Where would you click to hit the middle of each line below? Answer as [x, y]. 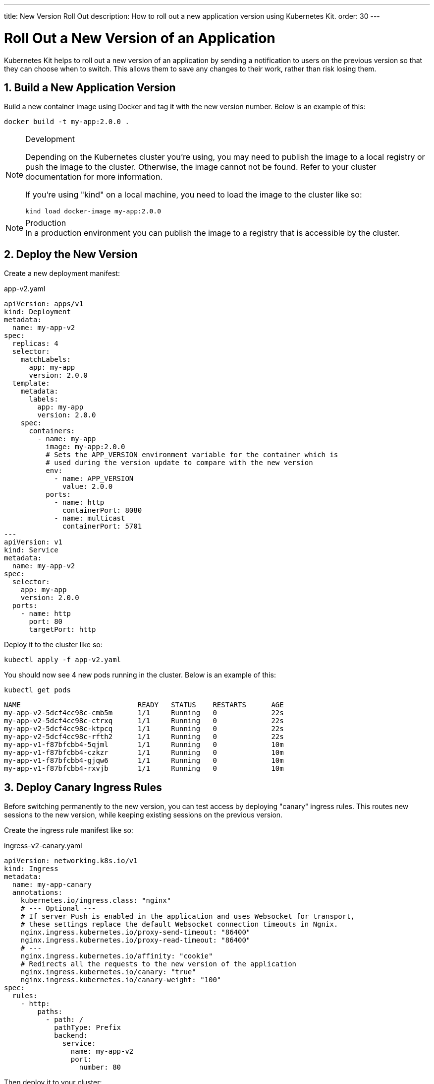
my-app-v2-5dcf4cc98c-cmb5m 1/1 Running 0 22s [144, 713]
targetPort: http [62, 630]
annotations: [37, 893]
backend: [71, 1036]
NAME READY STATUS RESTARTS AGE [144, 705]
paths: [50, 1012]
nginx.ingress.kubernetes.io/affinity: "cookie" [117, 956]
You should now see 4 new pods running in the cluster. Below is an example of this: [140, 675]
